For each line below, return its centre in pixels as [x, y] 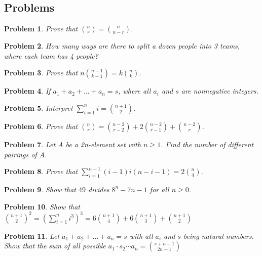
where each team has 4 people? [51, 55]
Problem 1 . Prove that [41, 29]
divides [99, 189]
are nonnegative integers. [220, 91]
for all [159, 189]
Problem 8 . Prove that [41, 171]
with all [141, 236]
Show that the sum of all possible [55, 246]
